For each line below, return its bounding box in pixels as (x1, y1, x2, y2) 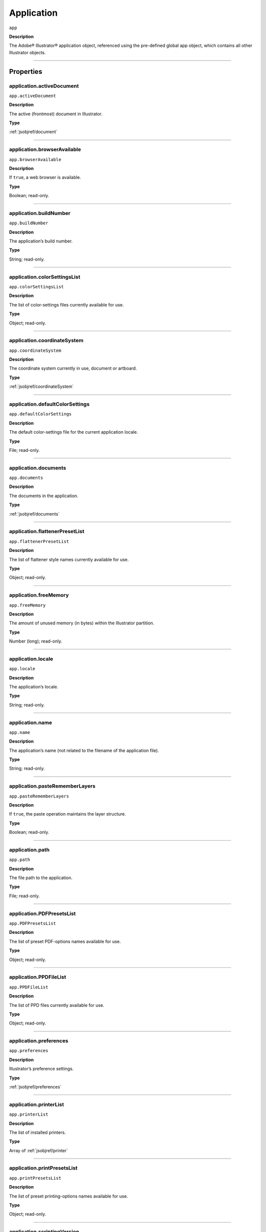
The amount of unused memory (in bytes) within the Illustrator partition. (9, 620, 155, 626)
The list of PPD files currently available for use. (9, 1002, 104, 1008)
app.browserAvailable (9, 157, 62, 162)
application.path (9, 846, 50, 853)
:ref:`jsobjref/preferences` (9, 1084, 62, 1090)
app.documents (9, 475, 43, 480)
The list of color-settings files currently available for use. (9, 302, 124, 308)
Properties (9, 67, 42, 76)
